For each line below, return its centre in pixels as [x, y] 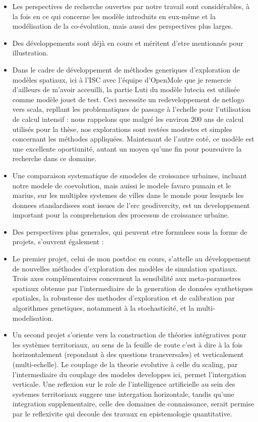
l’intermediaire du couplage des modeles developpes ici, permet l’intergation [129, 374]
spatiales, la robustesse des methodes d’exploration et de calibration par [123, 298]
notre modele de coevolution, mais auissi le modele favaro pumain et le [122, 185]
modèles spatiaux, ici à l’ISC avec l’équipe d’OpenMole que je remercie [122, 79]
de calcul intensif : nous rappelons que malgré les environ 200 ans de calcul [128, 119]
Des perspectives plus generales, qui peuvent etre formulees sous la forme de [130, 231]
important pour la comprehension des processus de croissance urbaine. [121, 215]
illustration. [30, 53]
